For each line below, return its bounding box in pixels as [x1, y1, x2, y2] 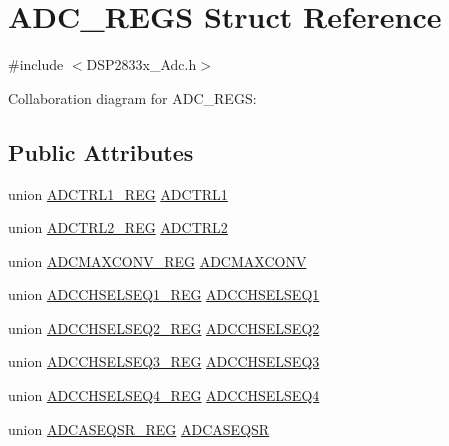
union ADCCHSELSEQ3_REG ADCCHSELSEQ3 [8, 351, 320, 372]
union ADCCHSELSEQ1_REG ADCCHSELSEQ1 [8, 284, 320, 305]
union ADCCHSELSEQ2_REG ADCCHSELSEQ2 [8, 317, 320, 338]
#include [8, 54, 64, 75]
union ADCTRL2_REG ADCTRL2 [8, 217, 228, 238]
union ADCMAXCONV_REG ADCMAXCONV [8, 250, 307, 271]
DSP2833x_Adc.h [86, 54, 197, 75]
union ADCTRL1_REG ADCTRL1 [8, 183, 228, 204]
